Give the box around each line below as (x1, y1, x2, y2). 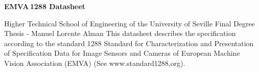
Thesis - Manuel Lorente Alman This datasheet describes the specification (4, 28, 236, 39)
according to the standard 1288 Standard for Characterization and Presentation (4, 38, 254, 48)
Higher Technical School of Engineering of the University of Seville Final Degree (4, 18, 255, 28)
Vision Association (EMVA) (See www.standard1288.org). (4, 57, 185, 68)
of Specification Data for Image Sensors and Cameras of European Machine (4, 48, 240, 58)
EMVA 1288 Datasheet (4, 1, 85, 11)
